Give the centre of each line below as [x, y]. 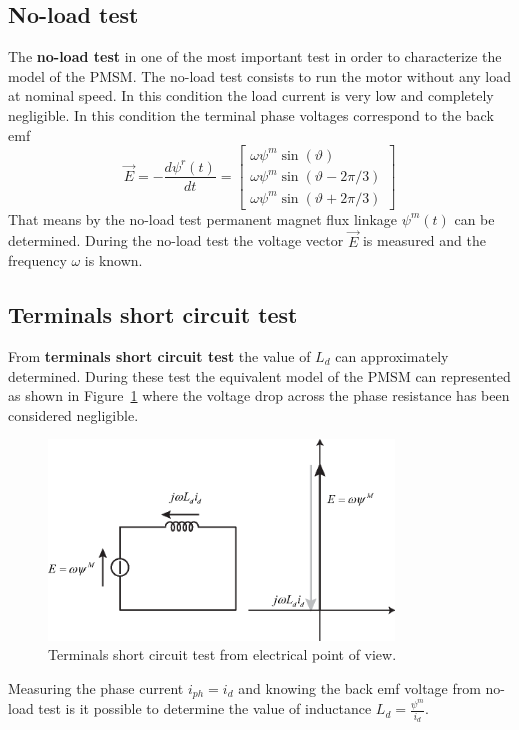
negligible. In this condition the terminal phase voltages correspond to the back [251, 114]
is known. [113, 260]
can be [474, 218]
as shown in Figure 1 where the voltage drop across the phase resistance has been [259, 395]
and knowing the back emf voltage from [359, 687]
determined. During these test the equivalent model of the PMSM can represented [259, 375]
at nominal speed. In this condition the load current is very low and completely [251, 95]
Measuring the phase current [96, 687]
